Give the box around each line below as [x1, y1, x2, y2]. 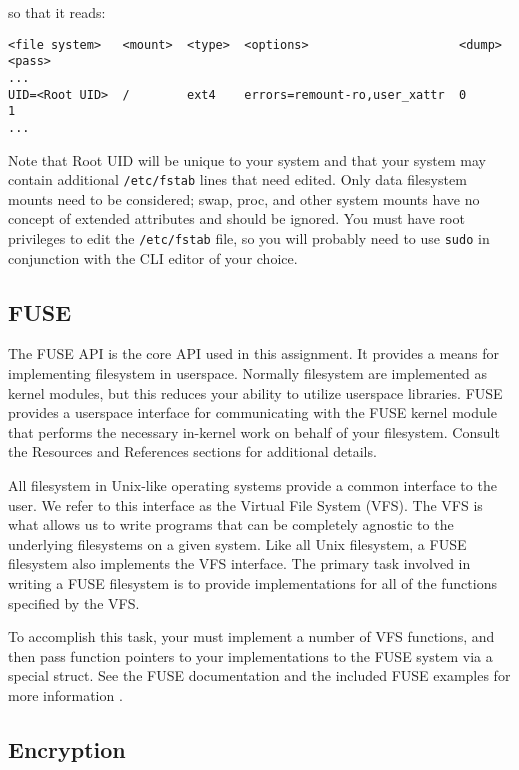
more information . [8, 684, 123, 705]
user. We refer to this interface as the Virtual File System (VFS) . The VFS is [8, 494, 483, 515]
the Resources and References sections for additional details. [8, 441, 377, 462]
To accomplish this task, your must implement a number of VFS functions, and [8, 626, 495, 647]
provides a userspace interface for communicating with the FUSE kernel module [8, 402, 497, 423]
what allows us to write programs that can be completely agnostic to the [8, 514, 454, 535]
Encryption [8, 733, 126, 764]
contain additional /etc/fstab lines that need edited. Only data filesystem [8, 169, 467, 190]
